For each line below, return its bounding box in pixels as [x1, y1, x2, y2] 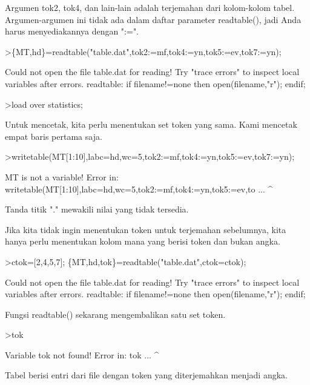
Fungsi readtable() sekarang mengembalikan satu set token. [5, 308, 226, 320]
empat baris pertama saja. [5, 130, 102, 142]
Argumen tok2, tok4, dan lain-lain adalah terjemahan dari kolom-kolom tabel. [5, 1, 295, 13]
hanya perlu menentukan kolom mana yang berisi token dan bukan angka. [5, 235, 280, 248]
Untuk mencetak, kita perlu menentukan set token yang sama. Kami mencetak [5, 118, 297, 131]
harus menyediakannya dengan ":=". [5, 25, 139, 38]
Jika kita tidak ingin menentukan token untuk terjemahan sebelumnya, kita [5, 223, 286, 235]
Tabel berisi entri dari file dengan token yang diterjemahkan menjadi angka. [5, 369, 288, 381]
